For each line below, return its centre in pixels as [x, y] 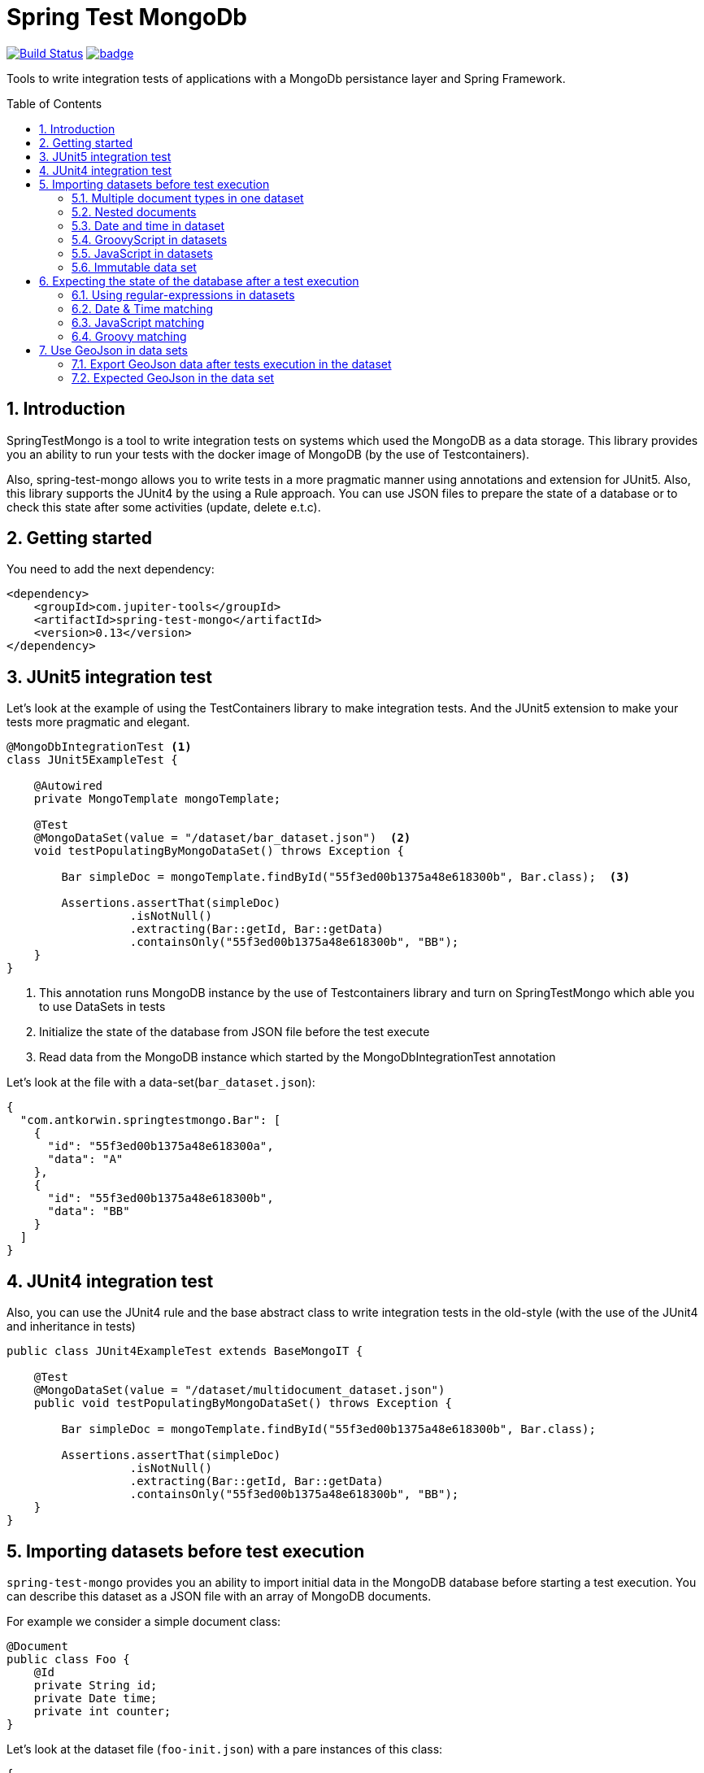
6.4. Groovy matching [129, 336]
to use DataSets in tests [102, 1007]
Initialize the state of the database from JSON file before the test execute [235, 1032]
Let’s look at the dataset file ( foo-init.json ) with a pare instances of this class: [225, 1749]
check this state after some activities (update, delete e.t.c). [164, 507]
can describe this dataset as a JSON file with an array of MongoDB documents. [219, 1596]
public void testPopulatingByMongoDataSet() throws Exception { [243, 1403]
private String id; [96, 1685]
